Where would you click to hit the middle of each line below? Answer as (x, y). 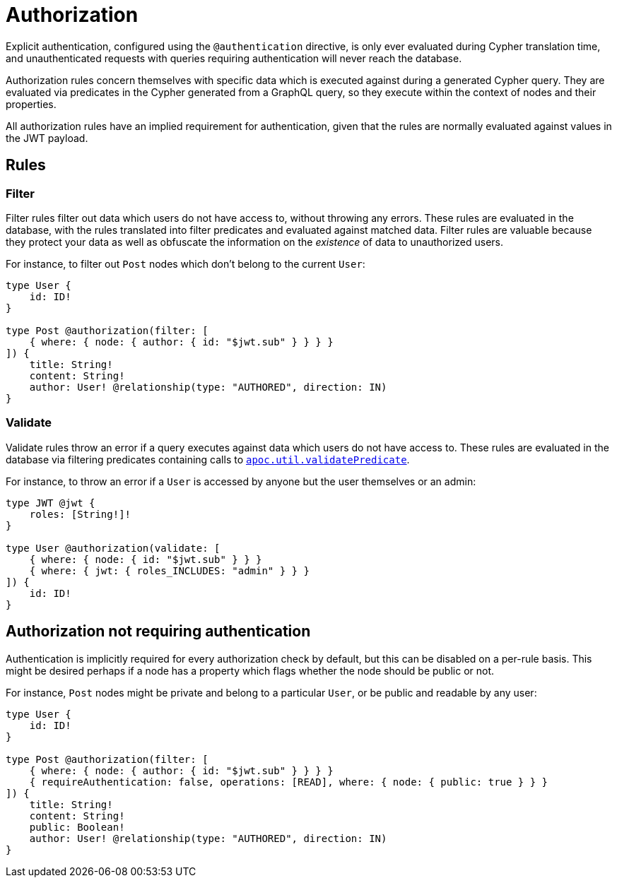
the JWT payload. (47, 138)
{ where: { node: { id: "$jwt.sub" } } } (146, 559)
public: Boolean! (77, 827)
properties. (31, 104)
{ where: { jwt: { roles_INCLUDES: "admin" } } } (169, 570)
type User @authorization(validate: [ (113, 548)
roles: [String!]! (80, 514)
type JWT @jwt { (51, 503)
